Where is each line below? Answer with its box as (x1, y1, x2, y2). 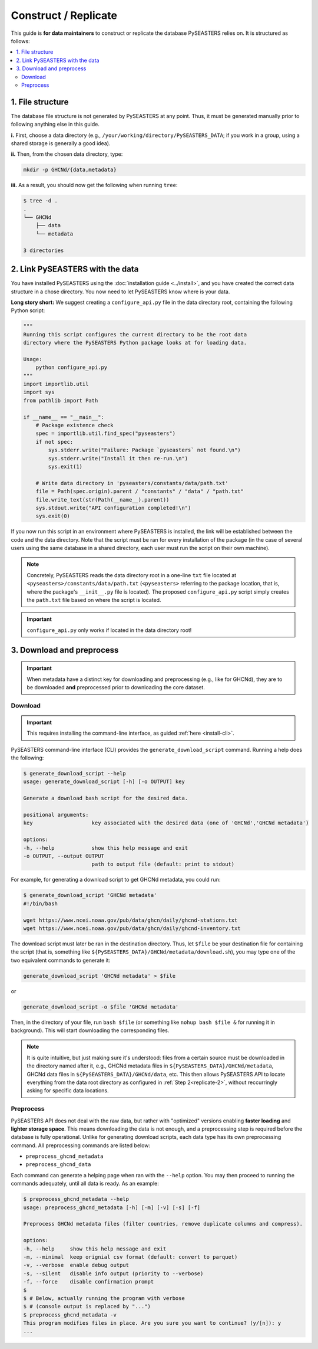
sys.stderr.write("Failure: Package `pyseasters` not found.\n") (48, 447, 241, 454)
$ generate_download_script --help (23, 770, 126, 777)
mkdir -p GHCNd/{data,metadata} (23, 166, 117, 173)
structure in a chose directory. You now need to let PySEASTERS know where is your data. (11, 288, 230, 295)
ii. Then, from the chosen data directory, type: (11, 150, 123, 158)
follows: (11, 37, 30, 44)
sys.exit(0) (35, 513, 71, 519)
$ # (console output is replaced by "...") (23, 1303, 151, 1310)
